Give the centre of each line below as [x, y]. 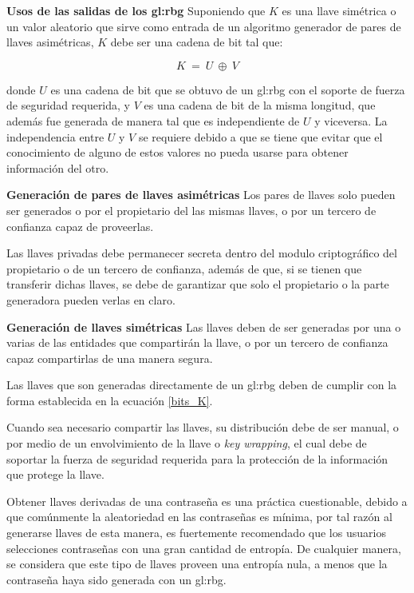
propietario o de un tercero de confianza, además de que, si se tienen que [184, 268]
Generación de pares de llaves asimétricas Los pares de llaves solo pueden [201, 195]
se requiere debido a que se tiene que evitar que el [260, 136]
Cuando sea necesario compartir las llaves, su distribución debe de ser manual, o [203, 427]
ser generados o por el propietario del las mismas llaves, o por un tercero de [191, 210]
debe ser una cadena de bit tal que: [197, 42]
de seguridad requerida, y [68, 105]
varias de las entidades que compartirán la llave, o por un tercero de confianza [197, 342]
